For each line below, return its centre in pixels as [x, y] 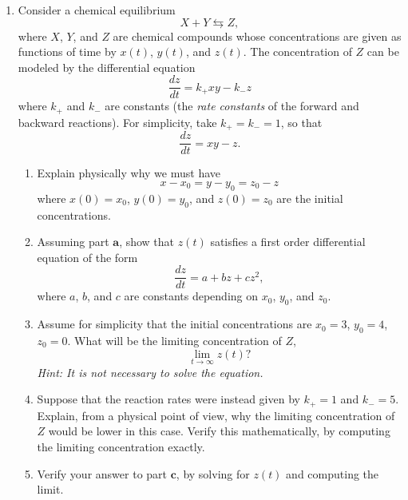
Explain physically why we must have [129, 173]
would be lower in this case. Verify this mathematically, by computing [219, 431]
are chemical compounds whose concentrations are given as [257, 36]
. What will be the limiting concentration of [174, 341]
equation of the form [87, 257]
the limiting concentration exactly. [121, 447]
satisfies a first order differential [288, 242]
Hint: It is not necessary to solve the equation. [150, 372]
